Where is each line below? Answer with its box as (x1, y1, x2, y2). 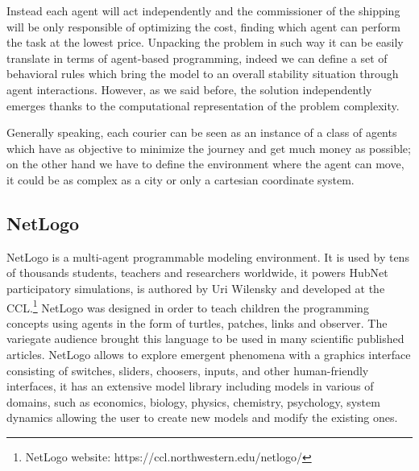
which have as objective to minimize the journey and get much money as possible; (6, 139, 411, 156)
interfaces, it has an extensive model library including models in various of (6, 378, 374, 395)
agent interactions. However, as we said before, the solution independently (6, 81, 372, 97)
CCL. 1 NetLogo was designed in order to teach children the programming (6, 296, 369, 316)
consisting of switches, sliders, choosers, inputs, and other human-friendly (6, 362, 369, 378)
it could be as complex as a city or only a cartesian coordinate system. (6, 171, 355, 188)
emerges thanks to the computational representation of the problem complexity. (6, 97, 400, 114)
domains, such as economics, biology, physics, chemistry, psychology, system (6, 393, 380, 410)
